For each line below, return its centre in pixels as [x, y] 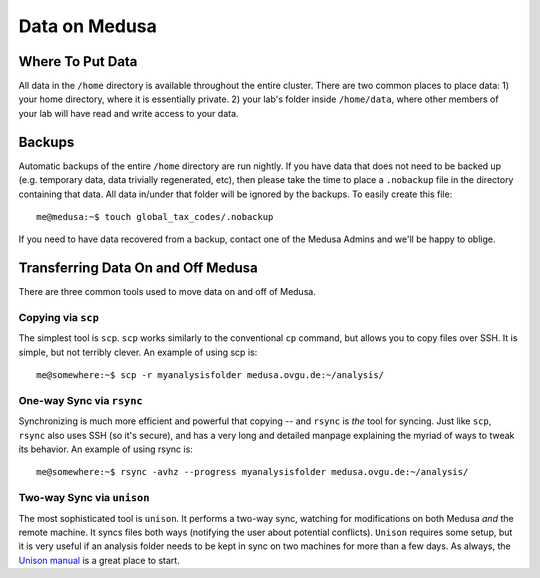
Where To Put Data [78, 61]
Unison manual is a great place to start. [99, 560]
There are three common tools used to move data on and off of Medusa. [167, 292]
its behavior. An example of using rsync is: [106, 449]
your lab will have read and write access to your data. [128, 113]
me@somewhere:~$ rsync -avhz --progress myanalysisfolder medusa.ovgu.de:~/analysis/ [252, 472]
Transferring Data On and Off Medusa [138, 268]
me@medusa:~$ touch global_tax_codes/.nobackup [155, 216]
